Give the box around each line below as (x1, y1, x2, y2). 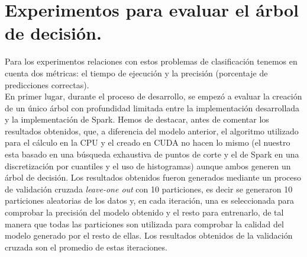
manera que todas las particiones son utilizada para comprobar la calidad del (5, 217, 284, 230)
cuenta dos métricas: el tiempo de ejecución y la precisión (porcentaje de (5, 66, 268, 79)
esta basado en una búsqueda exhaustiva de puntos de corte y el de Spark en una (5, 148, 299, 160)
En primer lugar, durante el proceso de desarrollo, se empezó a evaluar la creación (5, 90, 302, 102)
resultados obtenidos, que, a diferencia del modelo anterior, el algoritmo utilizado (5, 124, 299, 137)
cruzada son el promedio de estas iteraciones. (5, 240, 167, 253)
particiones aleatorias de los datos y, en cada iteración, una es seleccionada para (5, 194, 295, 207)
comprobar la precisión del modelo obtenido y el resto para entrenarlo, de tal (5, 206, 284, 219)
